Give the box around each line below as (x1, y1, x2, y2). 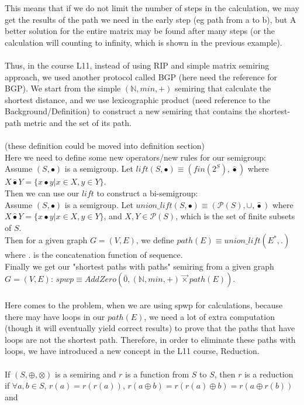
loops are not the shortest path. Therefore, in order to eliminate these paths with (5, 333, 296, 345)
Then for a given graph (5, 234, 88, 246)
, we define (136, 234, 174, 246)
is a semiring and (55, 367, 116, 380)
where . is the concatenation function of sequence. (5, 249, 183, 261)
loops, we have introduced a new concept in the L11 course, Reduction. (5, 345, 260, 357)
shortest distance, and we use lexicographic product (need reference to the (5, 93, 270, 105)
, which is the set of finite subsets (175, 210, 295, 222)
